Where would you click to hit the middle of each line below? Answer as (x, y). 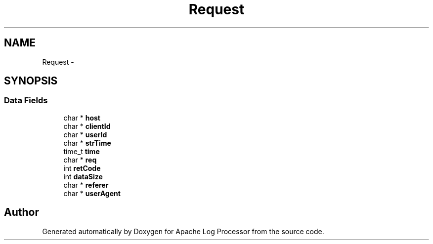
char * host (82, 118)
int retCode (82, 168)
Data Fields (26, 101)
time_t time (82, 151)
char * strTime (87, 143)
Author (22, 212)
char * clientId (87, 126)
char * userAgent (92, 193)
